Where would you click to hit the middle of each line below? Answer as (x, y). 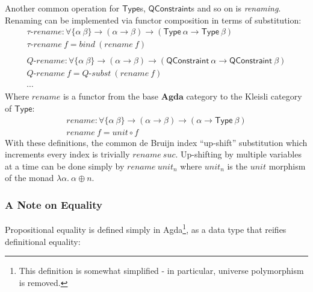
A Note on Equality (54, 204)
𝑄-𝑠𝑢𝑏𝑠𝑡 (97, 74)
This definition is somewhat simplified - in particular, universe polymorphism (161, 271)
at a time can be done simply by (65, 166)
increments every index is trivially (67, 154)
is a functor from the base (111, 96)
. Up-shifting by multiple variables (238, 154)
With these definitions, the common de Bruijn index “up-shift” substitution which (156, 142)
